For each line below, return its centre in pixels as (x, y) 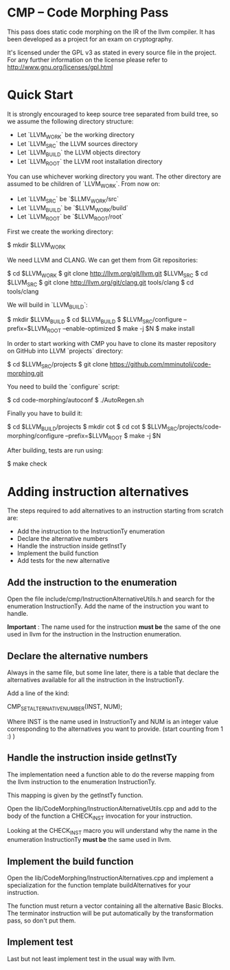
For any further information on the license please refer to (88, 59)
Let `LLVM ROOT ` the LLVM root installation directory (90, 162)
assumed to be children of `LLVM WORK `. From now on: (83, 185)
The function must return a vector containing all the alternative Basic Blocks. (115, 906)
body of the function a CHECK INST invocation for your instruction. (100, 816)
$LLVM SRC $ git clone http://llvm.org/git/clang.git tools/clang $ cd (101, 283)
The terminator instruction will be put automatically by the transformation (111, 913)
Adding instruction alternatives (98, 492)
